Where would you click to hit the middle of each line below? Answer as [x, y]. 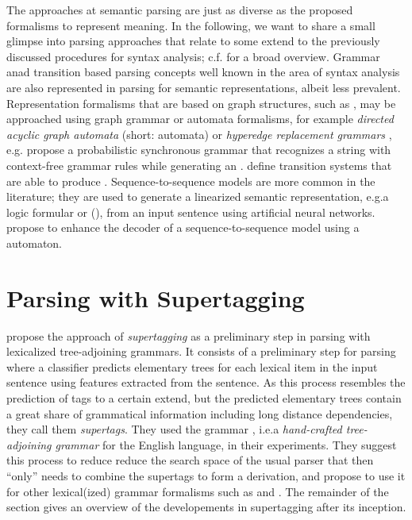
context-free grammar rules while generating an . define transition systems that [199, 165]
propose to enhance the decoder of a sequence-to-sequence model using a [183, 227]
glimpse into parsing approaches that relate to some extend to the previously [193, 41]
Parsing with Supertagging [156, 297]
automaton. [35, 243]
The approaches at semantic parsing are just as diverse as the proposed [180, 10]
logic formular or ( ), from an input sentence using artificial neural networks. [191, 212]
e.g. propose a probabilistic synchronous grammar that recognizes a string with [199, 150]
